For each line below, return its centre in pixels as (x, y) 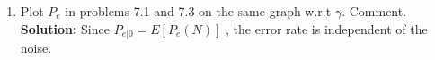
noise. (36, 48)
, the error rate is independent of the (327, 28)
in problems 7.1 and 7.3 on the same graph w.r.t (198, 11)
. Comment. (374, 11)
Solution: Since (65, 28)
